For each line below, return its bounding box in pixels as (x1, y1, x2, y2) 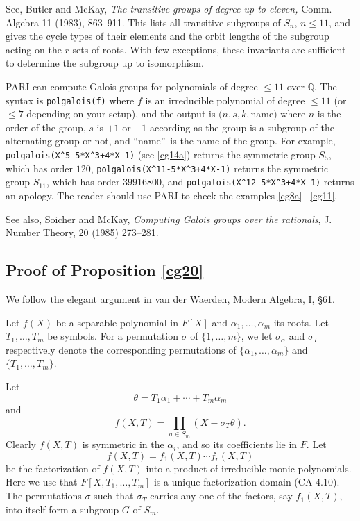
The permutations (6, 488, 82, 503)
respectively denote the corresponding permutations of (6, 342, 237, 356)
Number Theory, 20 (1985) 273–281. (6, 225, 159, 240)
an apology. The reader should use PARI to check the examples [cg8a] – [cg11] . (6, 188, 338, 202)
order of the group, (6, 119, 86, 134)
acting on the (6, 42, 62, 56)
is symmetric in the (82, 437, 164, 452)
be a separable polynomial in (55, 315, 178, 329)
